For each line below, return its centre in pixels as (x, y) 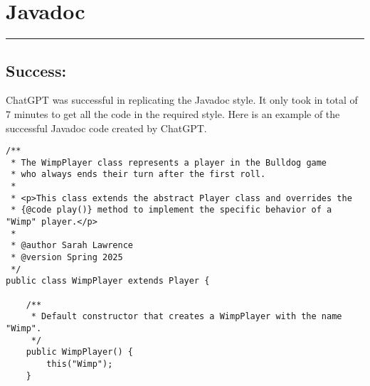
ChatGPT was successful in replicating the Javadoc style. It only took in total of (182, 100)
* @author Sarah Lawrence (72, 246)
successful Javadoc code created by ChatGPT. (106, 128)
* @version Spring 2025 (67, 258)
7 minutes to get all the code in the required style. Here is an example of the (173, 113)
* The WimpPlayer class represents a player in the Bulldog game (169, 162)
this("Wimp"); (80, 364)
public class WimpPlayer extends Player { (108, 281)
